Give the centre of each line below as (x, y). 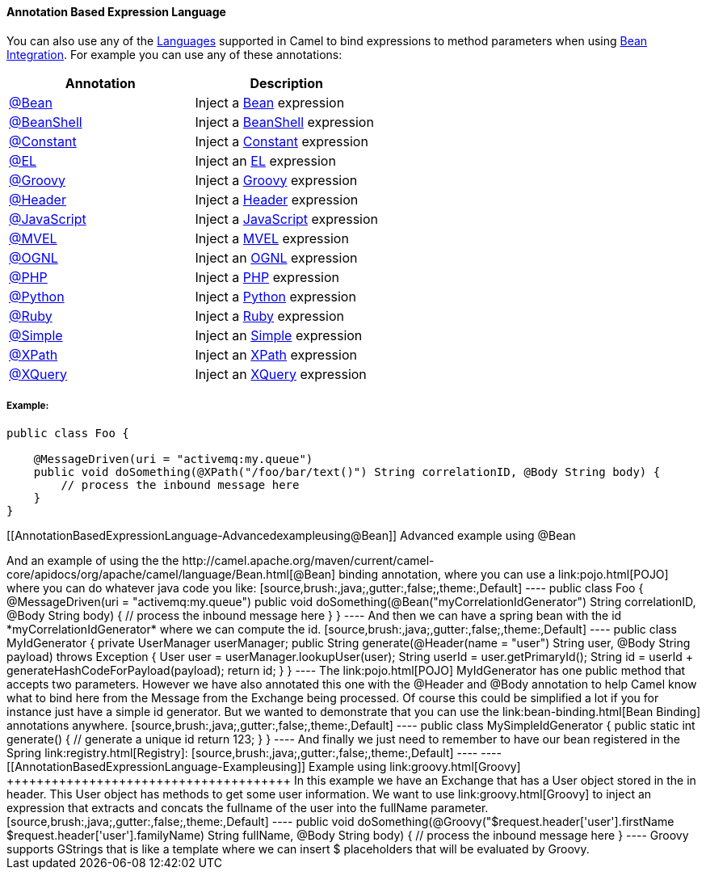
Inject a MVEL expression (272, 238)
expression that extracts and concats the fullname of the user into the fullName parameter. (248, 808)
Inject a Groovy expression (276, 180)
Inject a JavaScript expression (286, 219)
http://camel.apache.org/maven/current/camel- (308, 561)
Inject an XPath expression (276, 354)
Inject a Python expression (275, 296)
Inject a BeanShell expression (284, 122)
